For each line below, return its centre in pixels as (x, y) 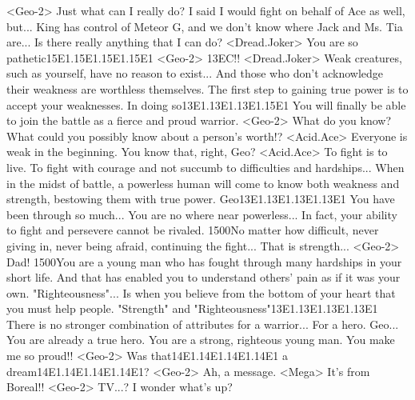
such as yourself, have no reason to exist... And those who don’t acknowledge (195, 73)
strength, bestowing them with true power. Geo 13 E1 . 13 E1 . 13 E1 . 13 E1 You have (201, 199)
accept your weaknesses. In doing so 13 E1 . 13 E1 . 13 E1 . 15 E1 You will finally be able (206, 104)
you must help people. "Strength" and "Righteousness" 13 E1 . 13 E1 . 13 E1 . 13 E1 (192, 308)
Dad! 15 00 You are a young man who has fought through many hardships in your (204, 261)
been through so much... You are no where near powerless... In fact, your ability (202, 214)
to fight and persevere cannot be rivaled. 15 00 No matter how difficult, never (193, 230)
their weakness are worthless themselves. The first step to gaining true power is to (207, 88)
